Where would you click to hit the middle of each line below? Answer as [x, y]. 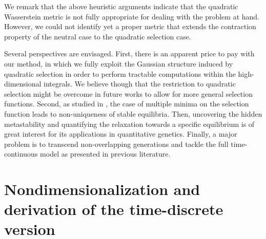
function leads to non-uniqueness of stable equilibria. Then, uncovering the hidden [133, 113]
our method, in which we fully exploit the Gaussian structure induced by [119, 63]
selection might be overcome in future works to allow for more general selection [128, 93]
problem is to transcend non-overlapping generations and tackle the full [116, 144]
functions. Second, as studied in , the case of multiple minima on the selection [127, 104]
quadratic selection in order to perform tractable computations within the [120, 73]
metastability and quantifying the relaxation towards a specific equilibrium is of [129, 124]
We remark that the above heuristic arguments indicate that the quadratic [121, 6]
